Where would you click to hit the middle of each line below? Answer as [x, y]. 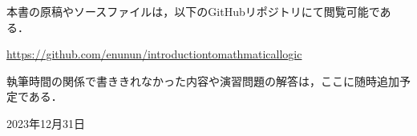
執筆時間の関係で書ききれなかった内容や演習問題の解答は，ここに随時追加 [203, 80]
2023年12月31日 [46, 123]
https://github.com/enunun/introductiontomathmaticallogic [154, 54]
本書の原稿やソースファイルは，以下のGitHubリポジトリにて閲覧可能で [193, 11]
